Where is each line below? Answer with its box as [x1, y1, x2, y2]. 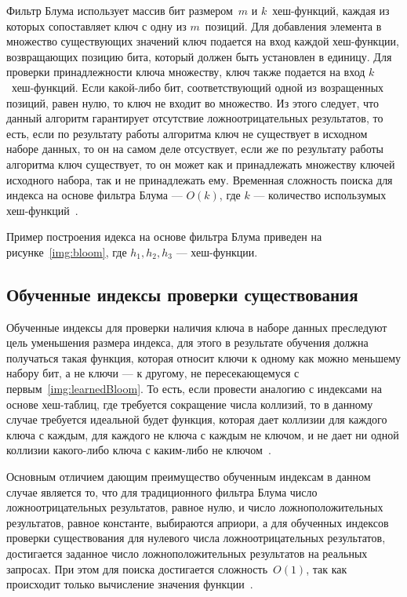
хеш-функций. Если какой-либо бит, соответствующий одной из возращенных [11, 78, 384, 95]
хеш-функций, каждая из [272, 2, 390, 18]
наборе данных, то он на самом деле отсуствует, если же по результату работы [6, 140, 384, 157]
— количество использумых [253, 187, 387, 203]
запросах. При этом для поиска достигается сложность [6, 560, 268, 577]
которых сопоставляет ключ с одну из [6, 17, 187, 34]
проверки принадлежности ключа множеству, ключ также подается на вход [6, 64, 365, 80]
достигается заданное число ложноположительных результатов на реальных [6, 545, 368, 562]
